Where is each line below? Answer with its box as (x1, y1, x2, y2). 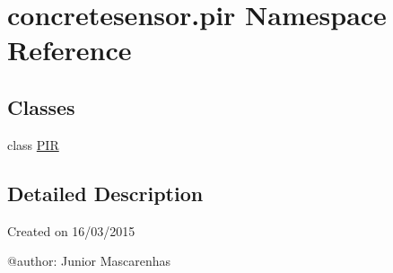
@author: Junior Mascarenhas (7, 251, 171, 270)
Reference (7, 31, 132, 68)
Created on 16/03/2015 (7, 221, 135, 240)
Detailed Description (7, 179, 204, 207)
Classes (7, 92, 75, 120)
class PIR (7, 135, 59, 154)
